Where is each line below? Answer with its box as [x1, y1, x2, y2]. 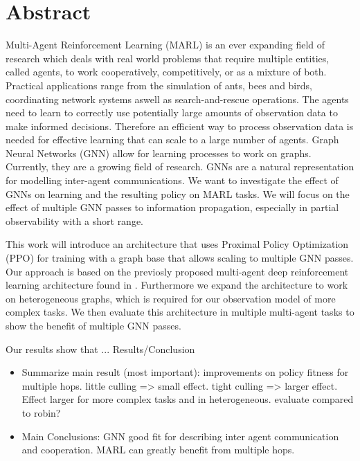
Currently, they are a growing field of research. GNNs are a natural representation [6, 159, 354, 174]
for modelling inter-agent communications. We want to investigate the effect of [6, 173, 339, 188]
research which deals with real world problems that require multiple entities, [6, 51, 330, 65]
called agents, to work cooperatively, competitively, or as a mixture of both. [6, 64, 327, 79]
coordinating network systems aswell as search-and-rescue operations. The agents [6, 91, 349, 106]
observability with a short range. [6, 213, 144, 228]
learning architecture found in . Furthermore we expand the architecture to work [6, 278, 348, 292]
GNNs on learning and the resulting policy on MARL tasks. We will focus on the [6, 186, 350, 201]
